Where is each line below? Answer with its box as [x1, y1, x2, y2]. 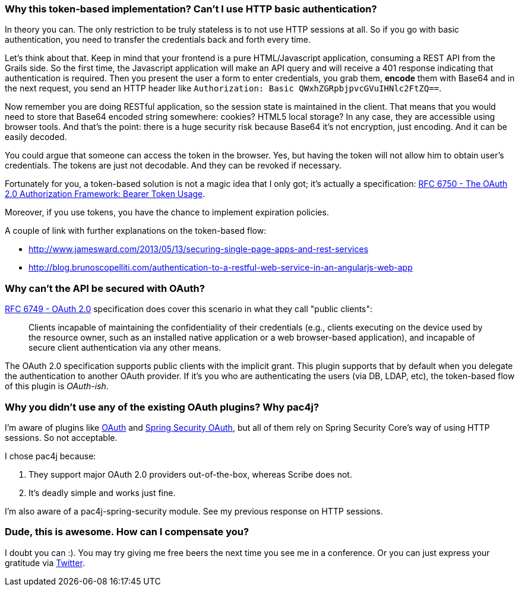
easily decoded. [5, 132, 67, 142]
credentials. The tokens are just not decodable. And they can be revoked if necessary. [5, 160, 341, 171]
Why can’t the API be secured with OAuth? [5, 282, 205, 294]
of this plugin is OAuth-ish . [5, 381, 109, 392]
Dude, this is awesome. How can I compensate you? [5, 526, 249, 538]
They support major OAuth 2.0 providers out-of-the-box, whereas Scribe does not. [29, 469, 352, 479]
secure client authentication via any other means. [29, 342, 221, 353]
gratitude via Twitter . [5, 557, 85, 568]
